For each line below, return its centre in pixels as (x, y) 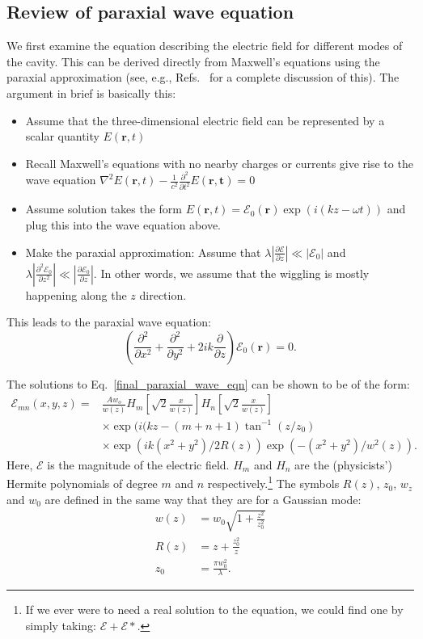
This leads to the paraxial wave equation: (109, 322)
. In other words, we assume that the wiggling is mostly (231, 273)
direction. (163, 294)
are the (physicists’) (343, 464)
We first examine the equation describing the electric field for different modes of (205, 46)
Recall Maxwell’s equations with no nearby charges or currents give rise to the (219, 163)
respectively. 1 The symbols (273, 482)
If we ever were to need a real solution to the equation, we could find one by (214, 610)
